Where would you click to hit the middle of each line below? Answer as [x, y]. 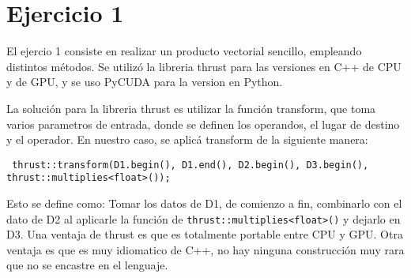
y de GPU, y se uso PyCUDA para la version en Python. [145, 82]
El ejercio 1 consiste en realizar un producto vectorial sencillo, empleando [184, 51]
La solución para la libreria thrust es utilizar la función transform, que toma [191, 108]
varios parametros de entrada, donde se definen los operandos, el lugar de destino [203, 124]
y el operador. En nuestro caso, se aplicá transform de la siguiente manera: [187, 139]
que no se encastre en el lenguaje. [87, 265]
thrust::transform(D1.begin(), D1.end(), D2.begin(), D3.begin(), [190, 165]
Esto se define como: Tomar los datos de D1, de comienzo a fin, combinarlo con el [204, 203]
